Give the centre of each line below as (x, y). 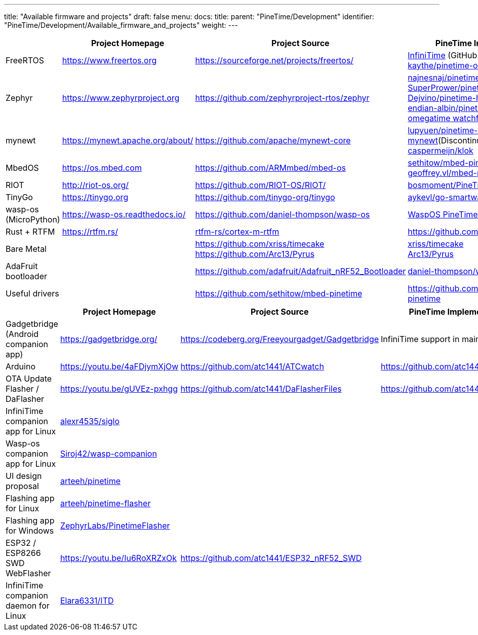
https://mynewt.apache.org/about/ (128, 140)
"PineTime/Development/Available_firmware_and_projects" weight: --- (121, 25)
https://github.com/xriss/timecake (260, 244)
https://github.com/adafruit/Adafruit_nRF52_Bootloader (301, 271)
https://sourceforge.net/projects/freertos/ (274, 60)
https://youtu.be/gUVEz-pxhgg (119, 389)
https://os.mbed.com (102, 168)
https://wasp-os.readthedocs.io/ (124, 214)
